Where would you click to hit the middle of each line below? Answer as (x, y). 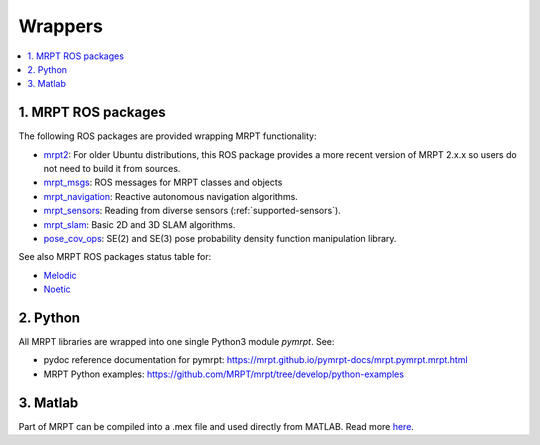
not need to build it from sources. (112, 169)
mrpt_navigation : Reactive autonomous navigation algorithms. (171, 196)
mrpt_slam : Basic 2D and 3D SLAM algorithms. (139, 224)
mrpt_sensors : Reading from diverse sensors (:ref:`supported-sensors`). (192, 211)
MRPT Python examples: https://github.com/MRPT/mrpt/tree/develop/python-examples (224, 374)
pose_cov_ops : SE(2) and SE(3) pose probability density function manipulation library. (220, 238)
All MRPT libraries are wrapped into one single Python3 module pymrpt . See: (176, 342)
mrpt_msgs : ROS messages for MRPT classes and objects (163, 182)
